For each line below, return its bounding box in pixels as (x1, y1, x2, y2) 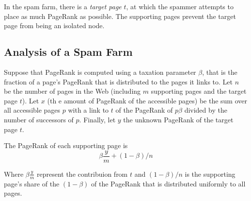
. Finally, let (79, 114, 116, 124)
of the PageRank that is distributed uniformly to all (91, 178, 246, 188)
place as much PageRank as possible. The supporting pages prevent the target (4, 11, 236, 21)
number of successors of (4, 114, 74, 124)
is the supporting (185, 168, 235, 179)
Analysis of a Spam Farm (4, 44, 133, 59)
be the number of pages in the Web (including (4, 86, 141, 96)
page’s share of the (4, 178, 60, 188)
